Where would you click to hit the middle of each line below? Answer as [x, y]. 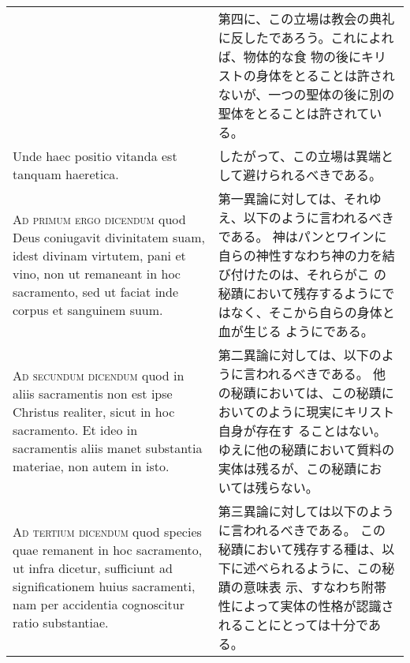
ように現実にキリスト [332, 412]
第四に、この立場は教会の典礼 [306, 19]
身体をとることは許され [325, 75]
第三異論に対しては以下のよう [306, 511]
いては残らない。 [268, 487]
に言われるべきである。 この [302, 530]
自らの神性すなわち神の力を [300, 255]
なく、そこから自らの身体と [313, 312]
